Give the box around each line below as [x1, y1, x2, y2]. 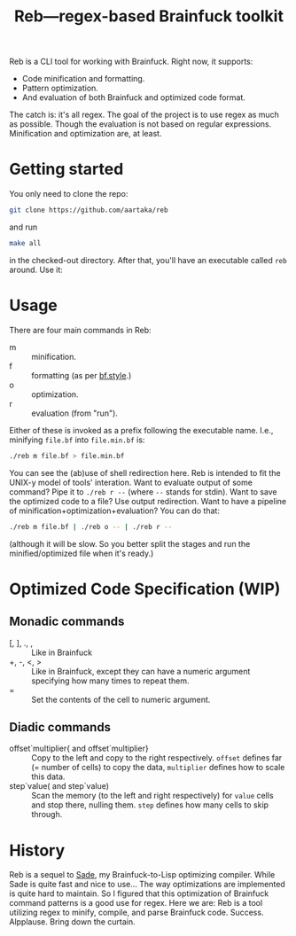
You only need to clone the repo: [9, 189, 129, 199]
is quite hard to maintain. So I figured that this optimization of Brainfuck [9, 888, 269, 899]
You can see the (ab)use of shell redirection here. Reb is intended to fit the [9, 467, 281, 478]
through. [31, 809, 63, 820]
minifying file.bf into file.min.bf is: [9, 434, 145, 445]
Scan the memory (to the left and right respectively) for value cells [31, 791, 274, 801]
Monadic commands [9, 614, 125, 629]
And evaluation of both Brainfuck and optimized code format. [21, 92, 246, 103]
